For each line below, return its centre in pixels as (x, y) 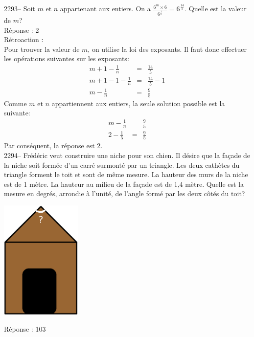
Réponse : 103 (25, 328)
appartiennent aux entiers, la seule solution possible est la (138, 103)
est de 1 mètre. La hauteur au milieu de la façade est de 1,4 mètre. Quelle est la (124, 184)
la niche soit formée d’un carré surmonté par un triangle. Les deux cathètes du (122, 165)
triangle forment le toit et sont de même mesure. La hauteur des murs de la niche (126, 174)
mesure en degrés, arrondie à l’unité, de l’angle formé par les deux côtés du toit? (125, 193)
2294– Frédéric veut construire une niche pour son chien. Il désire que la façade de (127, 155)
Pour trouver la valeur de (42, 49)
